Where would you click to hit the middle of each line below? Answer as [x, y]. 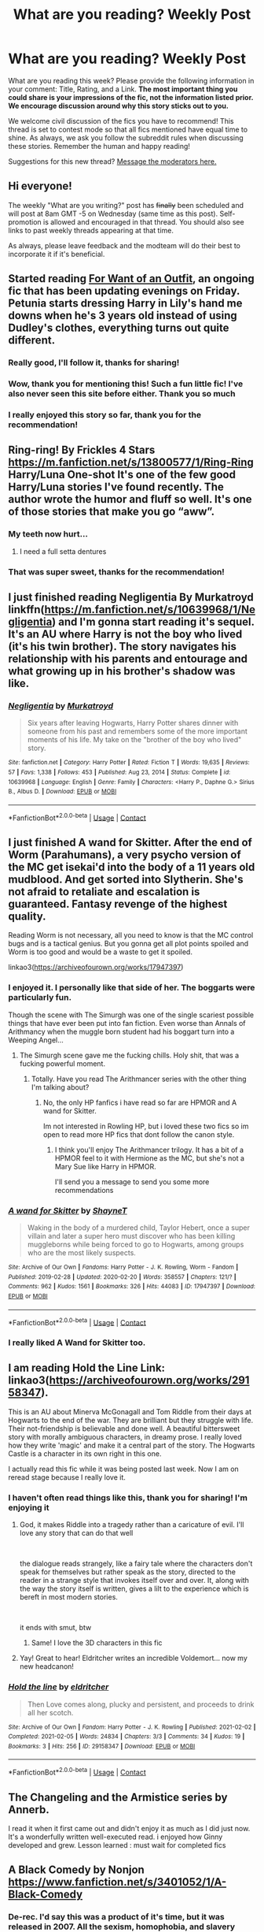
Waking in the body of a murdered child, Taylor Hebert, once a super [138, 1228]
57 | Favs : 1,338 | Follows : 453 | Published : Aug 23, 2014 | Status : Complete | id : [119, 772]
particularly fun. [40, 998]
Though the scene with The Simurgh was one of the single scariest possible [131, 1015]
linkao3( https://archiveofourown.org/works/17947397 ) [96, 968]
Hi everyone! [40, 186]
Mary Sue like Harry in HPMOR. [105, 1166]
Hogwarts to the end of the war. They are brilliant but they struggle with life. [131, 1420]
